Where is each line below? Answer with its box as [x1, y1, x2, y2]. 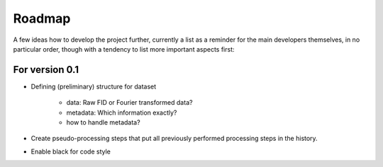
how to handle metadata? [66, 118, 141, 127]
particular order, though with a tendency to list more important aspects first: [13, 45, 235, 53]
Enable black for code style [30, 147, 111, 156]
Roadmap [13, 11, 71, 26]
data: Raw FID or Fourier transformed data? [66, 98, 193, 107]
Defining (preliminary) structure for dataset [30, 82, 157, 91]
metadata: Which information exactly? [66, 108, 177, 117]
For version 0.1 [13, 64, 79, 76]
